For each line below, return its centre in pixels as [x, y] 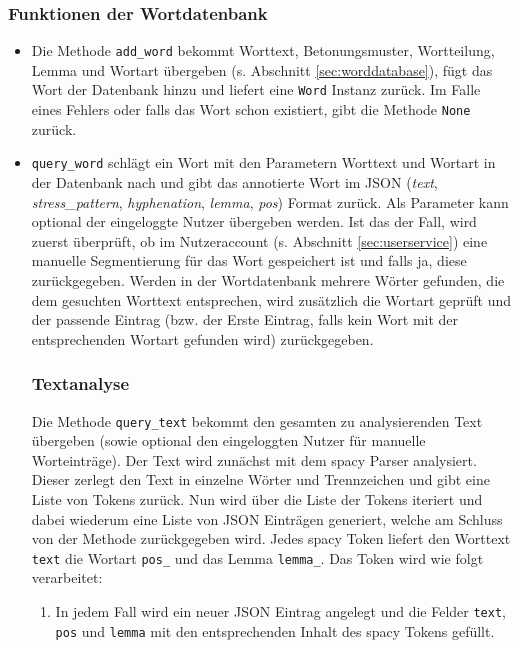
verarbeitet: [67, 577]
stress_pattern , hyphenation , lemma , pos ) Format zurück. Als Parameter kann [270, 201]
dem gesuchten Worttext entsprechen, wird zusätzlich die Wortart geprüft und [271, 299]
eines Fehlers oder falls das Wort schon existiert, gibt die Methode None [251, 109]
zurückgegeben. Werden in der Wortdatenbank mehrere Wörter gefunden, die [268, 280]
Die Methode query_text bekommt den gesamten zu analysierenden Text [257, 420]
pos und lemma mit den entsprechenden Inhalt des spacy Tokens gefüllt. [275, 630]
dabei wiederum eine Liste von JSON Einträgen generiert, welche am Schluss [267, 518]
